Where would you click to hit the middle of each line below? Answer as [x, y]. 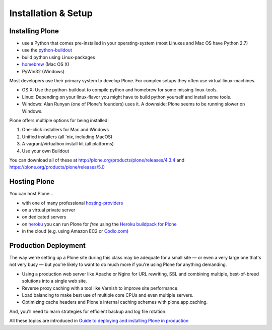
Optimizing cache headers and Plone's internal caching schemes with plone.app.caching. [115, 302]
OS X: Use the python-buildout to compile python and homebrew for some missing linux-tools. [120, 90]
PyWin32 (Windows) [43, 71]
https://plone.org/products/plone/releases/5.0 [57, 167]
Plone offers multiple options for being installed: [59, 120]
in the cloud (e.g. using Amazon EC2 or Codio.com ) [75, 231]
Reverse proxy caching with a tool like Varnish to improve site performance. [100, 288]
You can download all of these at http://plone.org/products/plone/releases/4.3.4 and [97, 160]
